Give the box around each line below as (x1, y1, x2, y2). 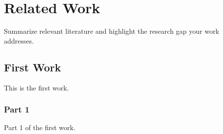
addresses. (4, 35, 34, 45)
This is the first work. (4, 82, 69, 92)
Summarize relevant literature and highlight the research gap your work (4, 26, 220, 36)
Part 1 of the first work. (4, 122, 75, 133)
